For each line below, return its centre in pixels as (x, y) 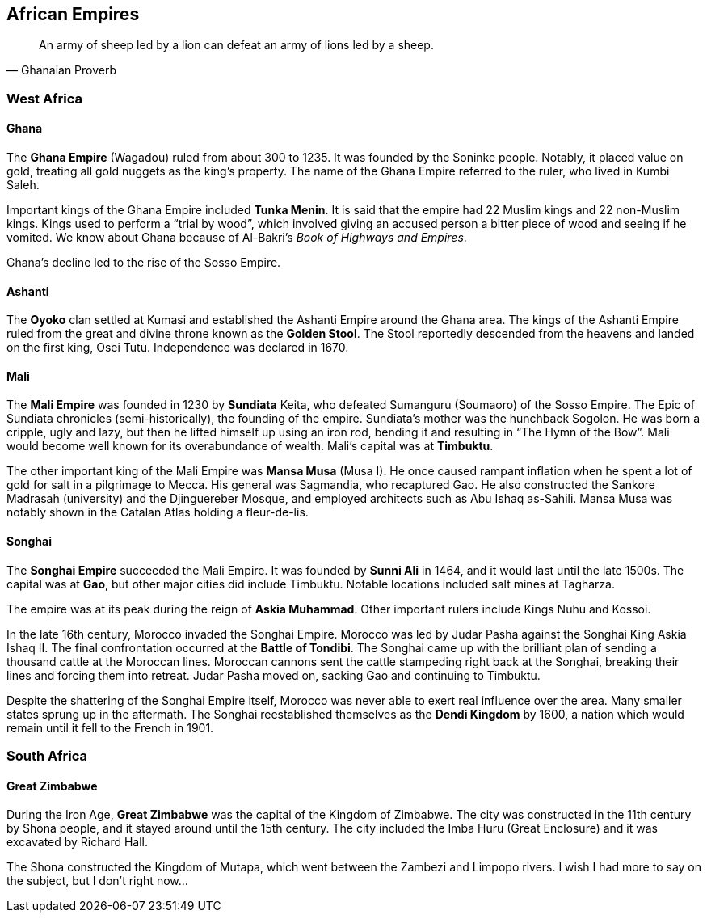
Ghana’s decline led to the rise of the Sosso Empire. (144, 263)
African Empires (73, 14)
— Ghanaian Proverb (62, 70)
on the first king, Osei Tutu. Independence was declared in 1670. (178, 348)
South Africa (47, 756)
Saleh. (23, 185)
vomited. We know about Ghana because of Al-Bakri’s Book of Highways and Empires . (237, 238)
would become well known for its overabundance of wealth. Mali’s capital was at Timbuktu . (250, 446)
